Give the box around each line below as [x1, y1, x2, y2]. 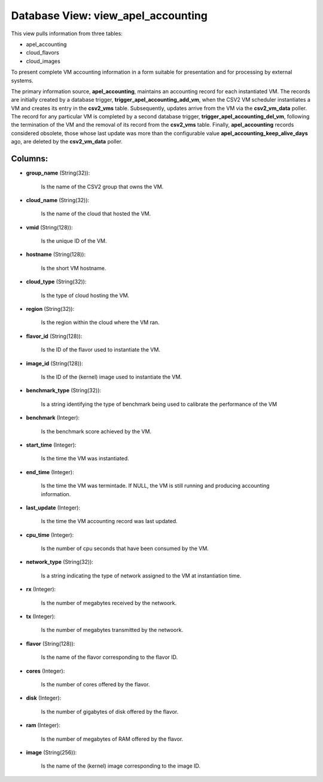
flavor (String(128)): [26, 640, 75, 647]
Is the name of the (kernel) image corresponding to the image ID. [41, 762, 200, 769]
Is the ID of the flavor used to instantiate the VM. [41, 346, 161, 353]
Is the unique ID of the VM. [41, 237, 107, 245]
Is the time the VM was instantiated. [41, 455, 130, 462]
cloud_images [26, 57, 61, 65]
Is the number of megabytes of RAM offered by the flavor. [41, 735, 184, 743]
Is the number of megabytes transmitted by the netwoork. [41, 627, 184, 634]
